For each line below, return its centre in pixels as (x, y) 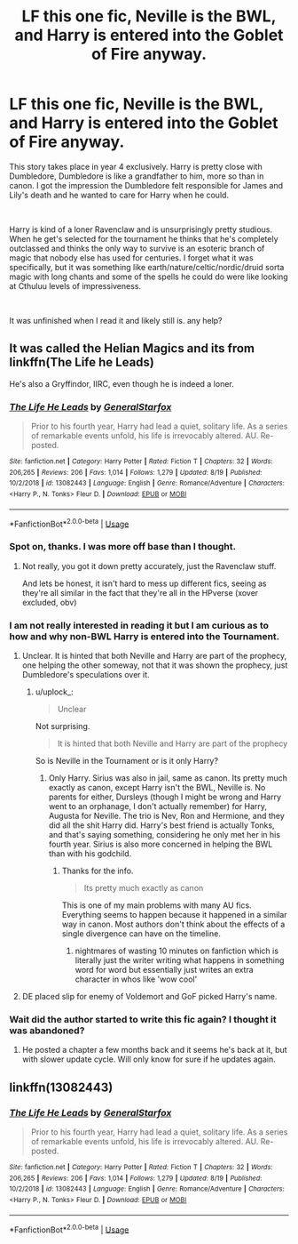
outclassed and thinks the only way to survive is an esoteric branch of (137, 248)
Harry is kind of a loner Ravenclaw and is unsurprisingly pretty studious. (141, 229)
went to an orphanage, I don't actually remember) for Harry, (158, 806)
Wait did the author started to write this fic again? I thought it (143, 1019)
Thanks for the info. (98, 871)
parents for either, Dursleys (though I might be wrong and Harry (165, 797)
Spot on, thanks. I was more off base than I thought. (123, 547)
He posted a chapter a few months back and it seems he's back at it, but (154, 1050)
